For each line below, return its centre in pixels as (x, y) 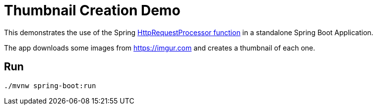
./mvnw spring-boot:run (50, 85)
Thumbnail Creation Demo (92, 10)
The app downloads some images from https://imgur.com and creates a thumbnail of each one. (160, 48)
